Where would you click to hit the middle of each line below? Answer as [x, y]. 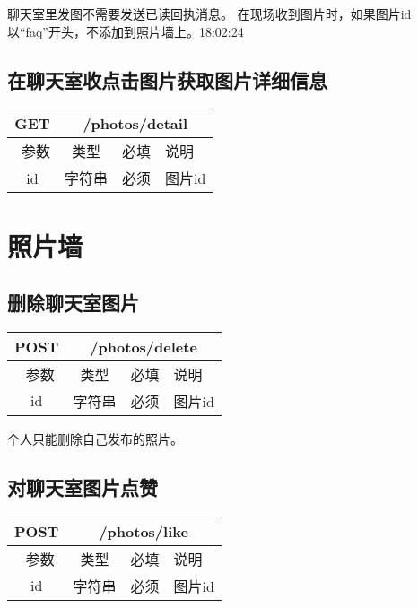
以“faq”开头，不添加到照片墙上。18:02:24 [126, 31]
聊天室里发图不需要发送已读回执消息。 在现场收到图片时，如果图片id [209, 13]
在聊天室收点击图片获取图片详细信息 [167, 79]
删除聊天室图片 [73, 303]
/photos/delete [144, 346]
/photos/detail [135, 124]
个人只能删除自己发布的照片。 [95, 438]
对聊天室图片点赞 [83, 486]
